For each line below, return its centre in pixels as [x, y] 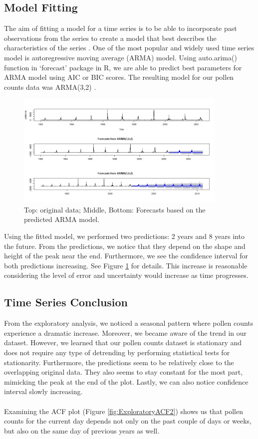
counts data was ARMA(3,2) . [50, 87]
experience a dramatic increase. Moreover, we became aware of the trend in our [126, 332]
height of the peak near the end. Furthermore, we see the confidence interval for [126, 256]
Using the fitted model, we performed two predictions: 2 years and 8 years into [124, 236]
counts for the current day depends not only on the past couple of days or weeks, [128, 421]
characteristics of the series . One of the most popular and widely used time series [129, 48]
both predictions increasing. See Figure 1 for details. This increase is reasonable [126, 265]
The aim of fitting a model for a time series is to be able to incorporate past [121, 28]
